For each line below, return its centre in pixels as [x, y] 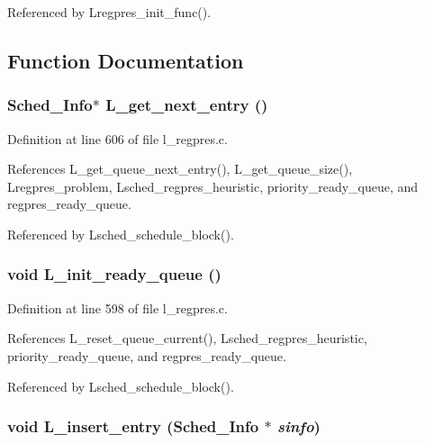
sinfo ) [298, 426]
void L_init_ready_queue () [114, 274]
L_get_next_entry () [187, 105]
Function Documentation [126, 60]
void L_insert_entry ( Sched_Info [133, 426]
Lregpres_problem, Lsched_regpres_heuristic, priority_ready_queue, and [213, 186]
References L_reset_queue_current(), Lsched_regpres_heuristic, [187, 338]
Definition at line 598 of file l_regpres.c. [118, 307]
